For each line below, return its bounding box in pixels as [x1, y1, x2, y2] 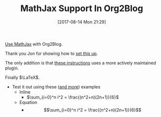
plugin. [5, 65, 19, 71]
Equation [19, 99, 37, 105]
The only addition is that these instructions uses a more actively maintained [5, 60, 157, 66]
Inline [19, 89, 31, 95]
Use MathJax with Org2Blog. [5, 41, 63, 47]
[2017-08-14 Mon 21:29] [57, 19, 106, 25]
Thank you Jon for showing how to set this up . [5, 50, 98, 56]
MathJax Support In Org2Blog [20, 3, 143, 14]
